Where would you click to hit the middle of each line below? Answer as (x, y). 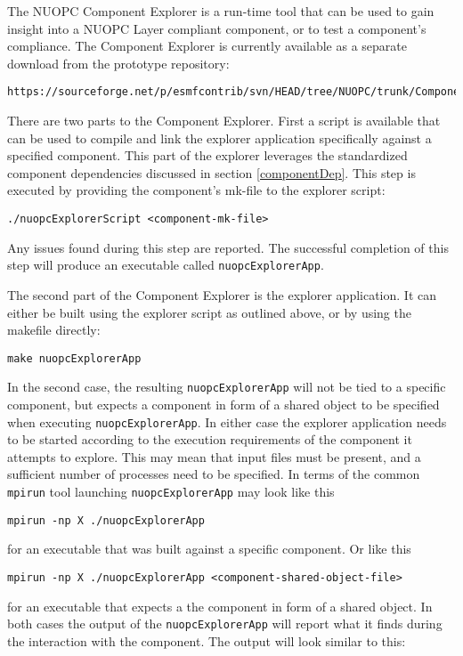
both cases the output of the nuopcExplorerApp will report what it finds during (225, 624)
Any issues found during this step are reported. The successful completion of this (228, 247)
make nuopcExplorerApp (74, 358)
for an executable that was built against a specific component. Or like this (209, 549)
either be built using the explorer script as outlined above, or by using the (209, 312)
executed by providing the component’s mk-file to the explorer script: (196, 190)
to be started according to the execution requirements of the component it (210, 439)
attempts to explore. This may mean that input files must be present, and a (214, 456)
